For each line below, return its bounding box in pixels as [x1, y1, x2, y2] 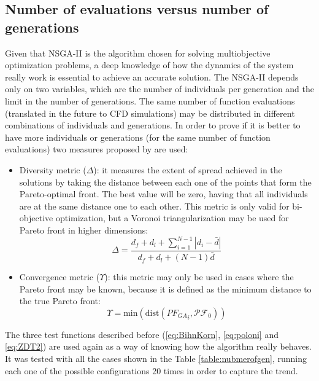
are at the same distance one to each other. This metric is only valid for [19, 199, 290, 212]
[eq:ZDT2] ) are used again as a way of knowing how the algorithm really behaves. [5, 340, 312, 353]
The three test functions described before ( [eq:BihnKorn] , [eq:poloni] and [5, 328, 279, 340]
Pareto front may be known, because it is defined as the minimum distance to [19, 282, 312, 295]
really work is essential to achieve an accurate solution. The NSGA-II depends [5, 70, 299, 83]
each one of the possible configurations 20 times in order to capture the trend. [5, 364, 298, 377]
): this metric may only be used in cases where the [104, 270, 294, 283]
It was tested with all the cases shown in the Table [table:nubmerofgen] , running [5, 352, 307, 365]
